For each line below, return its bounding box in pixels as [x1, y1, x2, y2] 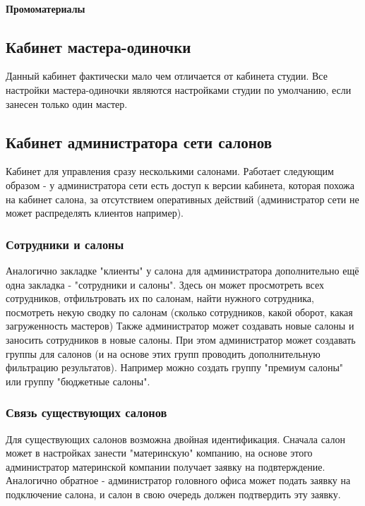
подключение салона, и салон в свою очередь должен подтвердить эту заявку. [6, 486, 341, 501]
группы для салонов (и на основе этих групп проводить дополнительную [6, 346, 321, 361]
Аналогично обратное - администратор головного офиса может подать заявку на [6, 473, 351, 488]
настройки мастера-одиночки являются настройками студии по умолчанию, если [6, 82, 352, 97]
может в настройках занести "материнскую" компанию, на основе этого [6, 445, 313, 460]
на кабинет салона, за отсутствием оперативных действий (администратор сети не [6, 191, 359, 206]
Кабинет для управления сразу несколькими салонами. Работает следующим [6, 164, 334, 179]
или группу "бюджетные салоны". [6, 373, 150, 388]
